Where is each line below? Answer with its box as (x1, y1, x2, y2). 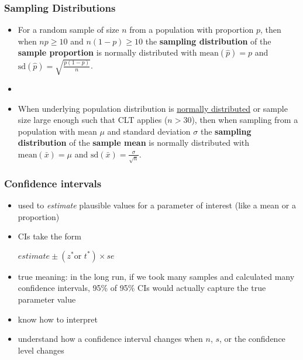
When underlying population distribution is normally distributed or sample (18, 102, 288, 114)
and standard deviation (107, 125, 191, 137)
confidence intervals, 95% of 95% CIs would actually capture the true (18, 282, 266, 294)
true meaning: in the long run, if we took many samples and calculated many (18, 270, 295, 282)
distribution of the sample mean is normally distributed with (18, 136, 250, 149)
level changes (18, 344, 64, 356)
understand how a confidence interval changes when (18, 332, 203, 345)
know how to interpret (18, 313, 98, 325)
